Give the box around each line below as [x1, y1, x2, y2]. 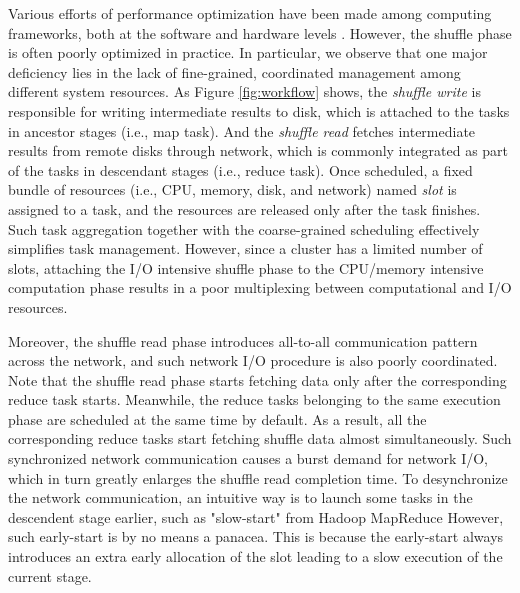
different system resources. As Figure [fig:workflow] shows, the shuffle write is [8, 81, 481, 102]
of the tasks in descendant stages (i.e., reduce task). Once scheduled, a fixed [8, 159, 473, 180]
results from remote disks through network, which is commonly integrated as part [8, 140, 509, 161]
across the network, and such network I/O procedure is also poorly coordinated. [8, 350, 498, 371]
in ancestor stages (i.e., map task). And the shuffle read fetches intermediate [8, 120, 476, 141]
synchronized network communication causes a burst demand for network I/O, [8, 448, 488, 469]
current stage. [8, 565, 92, 586]
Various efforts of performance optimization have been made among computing [8, 3, 492, 23]
